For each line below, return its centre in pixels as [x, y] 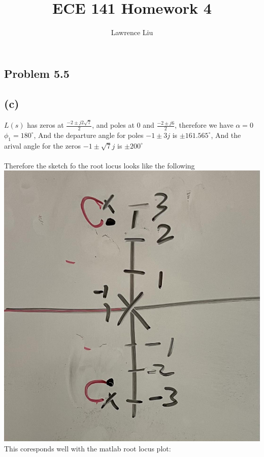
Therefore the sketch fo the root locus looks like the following [100, 165]
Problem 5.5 [37, 73]
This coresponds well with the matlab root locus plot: [88, 449]
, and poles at [113, 125]
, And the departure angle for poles [89, 135]
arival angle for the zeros [43, 145]
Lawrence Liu [132, 32]
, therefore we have [204, 125]
